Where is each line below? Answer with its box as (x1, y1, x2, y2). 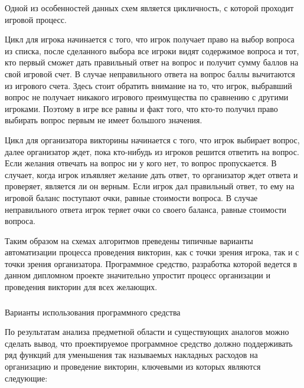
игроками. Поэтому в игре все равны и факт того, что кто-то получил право (5, 102, 278, 114)
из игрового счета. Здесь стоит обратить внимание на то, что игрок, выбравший (5, 79, 292, 91)
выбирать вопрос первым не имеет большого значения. (5, 114, 202, 126)
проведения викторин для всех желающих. (5, 281, 158, 293)
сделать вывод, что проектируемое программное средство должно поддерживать (5, 337, 293, 349)
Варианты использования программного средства (5, 305, 181, 318)
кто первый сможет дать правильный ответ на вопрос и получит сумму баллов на (5, 56, 299, 68)
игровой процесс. (5, 13, 67, 25)
